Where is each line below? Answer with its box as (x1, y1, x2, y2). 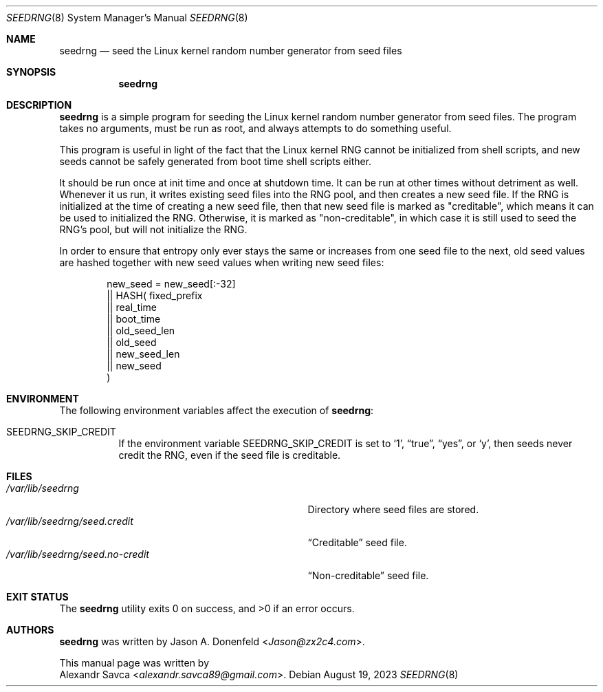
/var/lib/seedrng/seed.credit (6, 515, 133, 527)
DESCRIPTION (6, 99, 72, 111)
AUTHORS (6, 624, 54, 636)
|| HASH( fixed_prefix (107, 290, 203, 301)
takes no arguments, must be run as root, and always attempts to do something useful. (59, 122, 452, 134)
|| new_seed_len (107, 348, 180, 360)
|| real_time (107, 301, 157, 313)
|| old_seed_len (107, 325, 175, 336)
